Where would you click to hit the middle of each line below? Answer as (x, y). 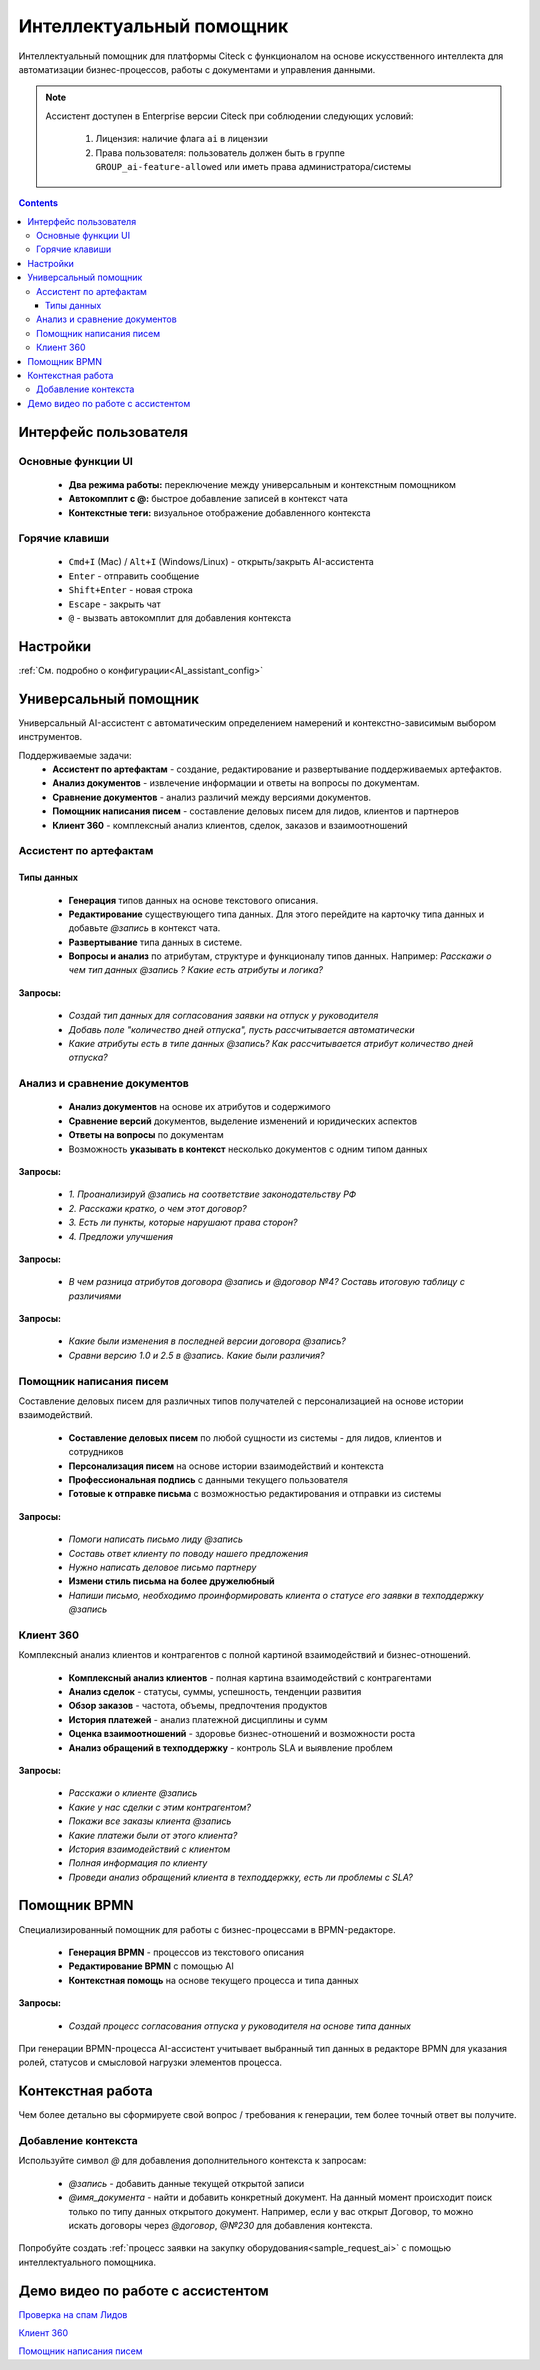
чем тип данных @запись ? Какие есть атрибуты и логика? (196, 970)
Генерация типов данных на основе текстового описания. (193, 900)
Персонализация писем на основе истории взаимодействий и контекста (226, 1466)
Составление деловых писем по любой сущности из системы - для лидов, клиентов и (255, 1437)
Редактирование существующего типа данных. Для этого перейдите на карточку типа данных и (276, 914)
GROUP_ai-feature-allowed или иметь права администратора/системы (253, 166)
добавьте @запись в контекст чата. (144, 928)
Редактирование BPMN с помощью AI (151, 1966)
